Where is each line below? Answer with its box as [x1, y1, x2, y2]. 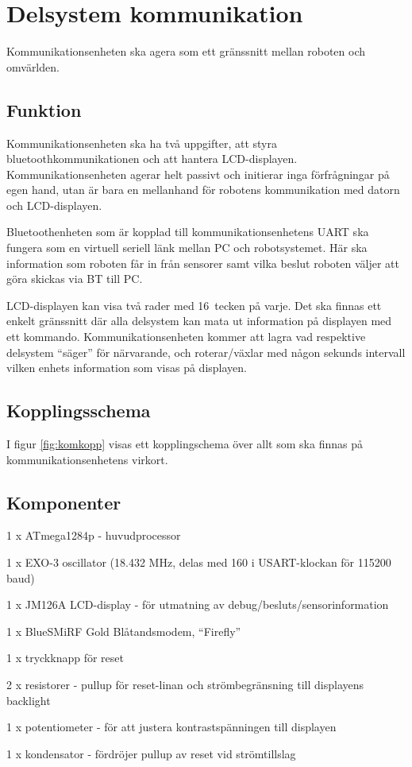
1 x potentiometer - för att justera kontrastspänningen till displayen [6, 719, 337, 735]
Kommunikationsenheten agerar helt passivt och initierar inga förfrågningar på [6, 165, 390, 182]
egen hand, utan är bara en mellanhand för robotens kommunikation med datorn [6, 181, 400, 198]
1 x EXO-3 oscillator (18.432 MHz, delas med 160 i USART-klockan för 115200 [6, 554, 391, 571]
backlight [6, 691, 51, 708]
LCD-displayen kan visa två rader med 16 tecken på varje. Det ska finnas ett [6, 296, 382, 313]
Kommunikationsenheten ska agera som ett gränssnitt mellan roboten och [6, 43, 365, 60]
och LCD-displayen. [6, 196, 102, 213]
